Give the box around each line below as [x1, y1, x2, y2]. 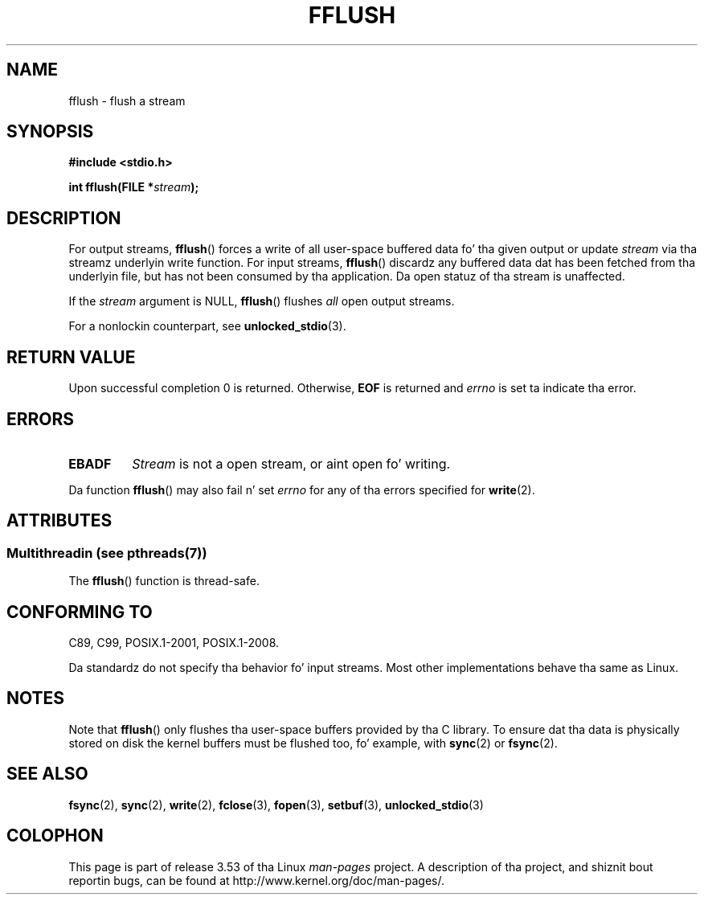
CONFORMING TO [6, 601, 153, 622]
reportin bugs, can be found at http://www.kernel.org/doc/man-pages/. [68, 873, 445, 887]
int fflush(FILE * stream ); [68, 180, 199, 195]
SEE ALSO [6, 764, 88, 784]
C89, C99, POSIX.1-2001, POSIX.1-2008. [68, 636, 280, 650]
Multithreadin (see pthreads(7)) [6, 544, 207, 561]
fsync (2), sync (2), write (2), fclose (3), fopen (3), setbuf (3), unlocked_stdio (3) [68, 797, 484, 812]
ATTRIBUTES [6, 510, 113, 531]
